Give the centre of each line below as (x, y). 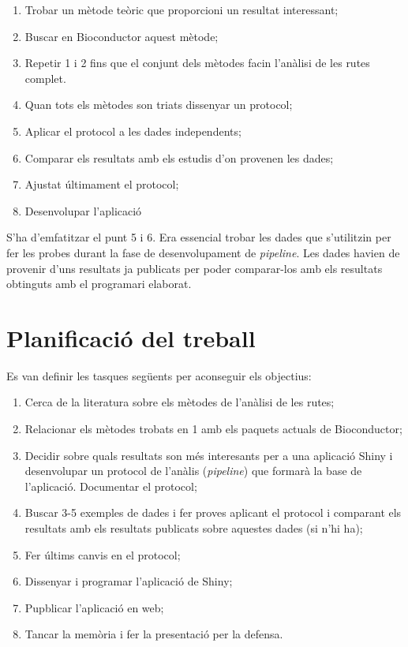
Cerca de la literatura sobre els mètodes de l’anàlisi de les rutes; (180, 402)
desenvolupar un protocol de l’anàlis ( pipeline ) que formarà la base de (193, 471)
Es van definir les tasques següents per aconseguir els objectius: (159, 375)
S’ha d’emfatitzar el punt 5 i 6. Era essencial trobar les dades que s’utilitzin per (199, 237)
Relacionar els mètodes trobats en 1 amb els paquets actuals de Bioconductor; (213, 429)
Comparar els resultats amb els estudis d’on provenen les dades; (179, 157)
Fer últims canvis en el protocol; (103, 554)
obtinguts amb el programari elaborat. (99, 284)
